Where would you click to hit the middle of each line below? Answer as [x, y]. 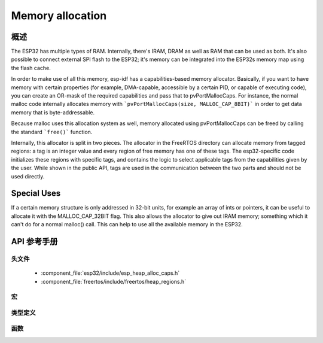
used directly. [28, 176]
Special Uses [36, 194]
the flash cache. [31, 68]
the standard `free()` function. [52, 132]
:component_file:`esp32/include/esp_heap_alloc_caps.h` [110, 273]
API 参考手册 [34, 242]
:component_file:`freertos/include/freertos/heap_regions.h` [114, 281]
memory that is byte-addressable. [53, 112]
